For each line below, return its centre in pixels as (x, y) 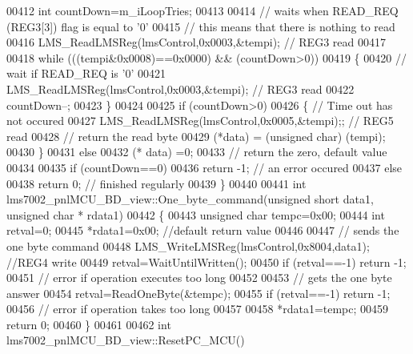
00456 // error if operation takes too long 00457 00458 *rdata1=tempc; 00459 (198, 309)
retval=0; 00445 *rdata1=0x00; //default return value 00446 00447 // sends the (203, 230)
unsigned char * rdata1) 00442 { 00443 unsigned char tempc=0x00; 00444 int (196, 214)
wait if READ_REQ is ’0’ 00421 (86, 73)
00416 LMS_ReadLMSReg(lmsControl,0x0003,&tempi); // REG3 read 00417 (196, 42)
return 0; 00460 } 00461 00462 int (89, 324)
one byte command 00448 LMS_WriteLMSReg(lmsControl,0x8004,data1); (188, 245)
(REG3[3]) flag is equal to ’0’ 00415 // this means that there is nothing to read (201, 26)
